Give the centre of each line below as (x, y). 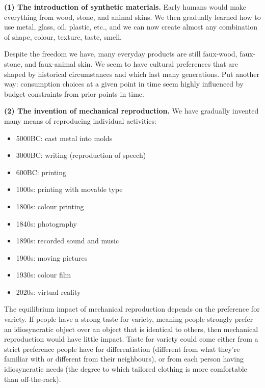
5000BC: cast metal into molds (64, 138)
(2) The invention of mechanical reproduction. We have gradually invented (131, 111)
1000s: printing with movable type (69, 189)
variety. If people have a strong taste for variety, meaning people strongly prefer (129, 319)
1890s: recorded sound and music (68, 241)
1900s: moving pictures (52, 257)
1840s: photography (46, 223)
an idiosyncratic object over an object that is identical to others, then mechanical (131, 329)
